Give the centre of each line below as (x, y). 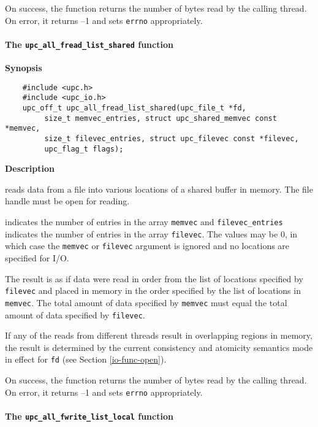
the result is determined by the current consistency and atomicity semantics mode (159, 347)
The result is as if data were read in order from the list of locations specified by (154, 278)
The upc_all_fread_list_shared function (89, 44)
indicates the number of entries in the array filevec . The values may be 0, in (151, 233)
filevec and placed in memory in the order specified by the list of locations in (153, 290)
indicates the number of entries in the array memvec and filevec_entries (144, 222)
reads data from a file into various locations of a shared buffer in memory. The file (159, 189)
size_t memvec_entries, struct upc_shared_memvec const (161, 118)
